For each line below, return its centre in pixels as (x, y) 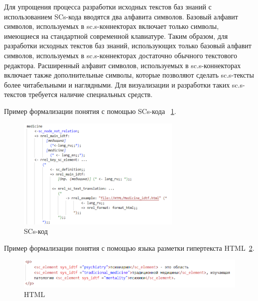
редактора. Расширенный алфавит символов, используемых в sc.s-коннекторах (123, 65)
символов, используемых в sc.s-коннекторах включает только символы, (112, 26)
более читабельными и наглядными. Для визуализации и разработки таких (117, 84)
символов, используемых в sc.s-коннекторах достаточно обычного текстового (121, 55)
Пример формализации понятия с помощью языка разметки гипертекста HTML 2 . (129, 248)
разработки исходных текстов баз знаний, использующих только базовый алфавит (128, 46)
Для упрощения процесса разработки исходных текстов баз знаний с (108, 6)
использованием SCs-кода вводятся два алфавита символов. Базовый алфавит (121, 16)
